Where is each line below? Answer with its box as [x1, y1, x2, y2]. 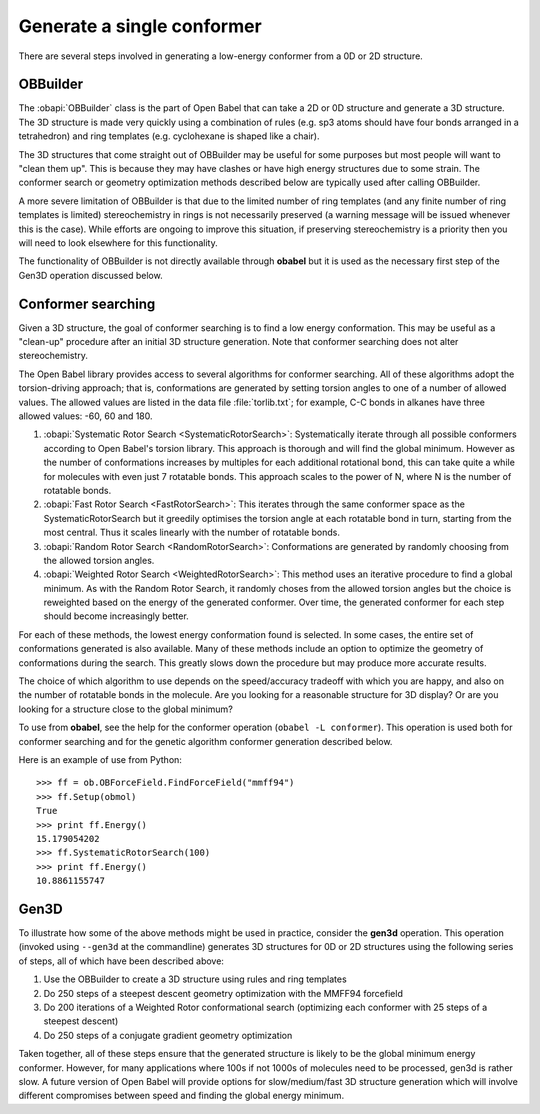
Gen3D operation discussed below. [18, 269, 164, 281]
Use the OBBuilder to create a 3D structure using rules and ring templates [43, 973, 347, 985]
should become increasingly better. [43, 610, 189, 622]
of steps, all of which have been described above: [18, 955, 225, 967]
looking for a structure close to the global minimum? [18, 703, 234, 715]
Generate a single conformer [18, 15, 262, 37]
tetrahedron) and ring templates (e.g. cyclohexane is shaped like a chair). [18, 130, 320, 142]
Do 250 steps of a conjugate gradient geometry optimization [43, 1029, 293, 1041]
